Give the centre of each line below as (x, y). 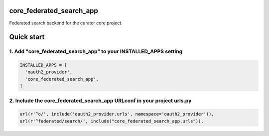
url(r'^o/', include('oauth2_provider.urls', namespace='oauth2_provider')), (117, 114)
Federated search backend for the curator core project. (66, 23)
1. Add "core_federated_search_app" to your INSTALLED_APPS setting (96, 51)
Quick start (27, 37)
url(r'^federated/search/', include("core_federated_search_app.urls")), (112, 121)
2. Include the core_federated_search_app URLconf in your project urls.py (100, 101)
